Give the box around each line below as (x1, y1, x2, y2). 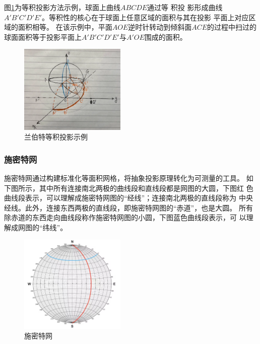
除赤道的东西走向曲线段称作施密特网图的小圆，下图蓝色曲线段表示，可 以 (4, 212, 246, 223)
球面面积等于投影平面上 (4, 31, 82, 42)
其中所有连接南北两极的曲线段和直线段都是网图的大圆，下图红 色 (39, 182, 253, 193)
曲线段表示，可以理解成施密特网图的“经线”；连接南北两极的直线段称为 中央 (4, 192, 253, 203)
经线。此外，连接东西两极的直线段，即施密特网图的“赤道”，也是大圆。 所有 (4, 202, 253, 213)
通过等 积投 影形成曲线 (147, 2, 223, 12)
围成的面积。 (144, 31, 187, 42)
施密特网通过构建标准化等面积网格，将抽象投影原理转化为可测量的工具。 (4, 173, 244, 183)
